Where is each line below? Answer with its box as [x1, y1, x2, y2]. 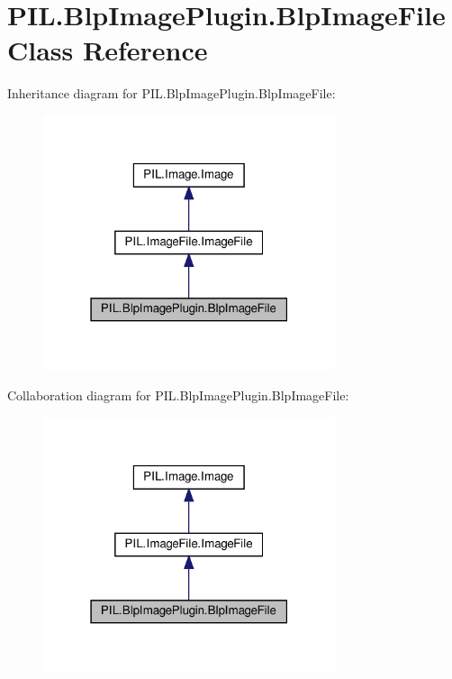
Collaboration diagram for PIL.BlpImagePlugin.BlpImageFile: [7, 385, 349, 404]
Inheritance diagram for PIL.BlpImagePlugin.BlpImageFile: [7, 84, 336, 103]
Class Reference [7, 32, 208, 69]
